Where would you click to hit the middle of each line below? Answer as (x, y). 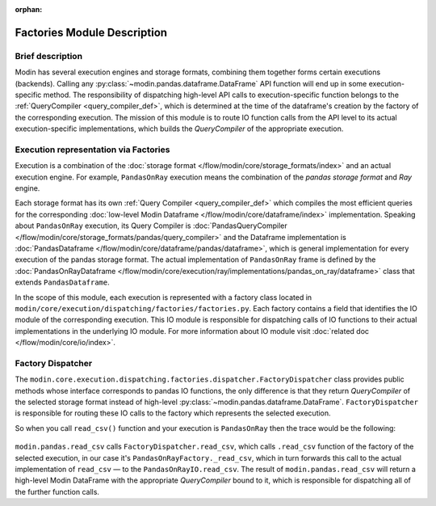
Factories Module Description (91, 32)
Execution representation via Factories (92, 150)
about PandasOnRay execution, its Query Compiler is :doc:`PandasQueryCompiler (151, 226)
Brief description (49, 56)
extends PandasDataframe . (63, 282)
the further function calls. (57, 491)
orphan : (29, 9)
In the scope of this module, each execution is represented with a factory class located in (163, 297)
